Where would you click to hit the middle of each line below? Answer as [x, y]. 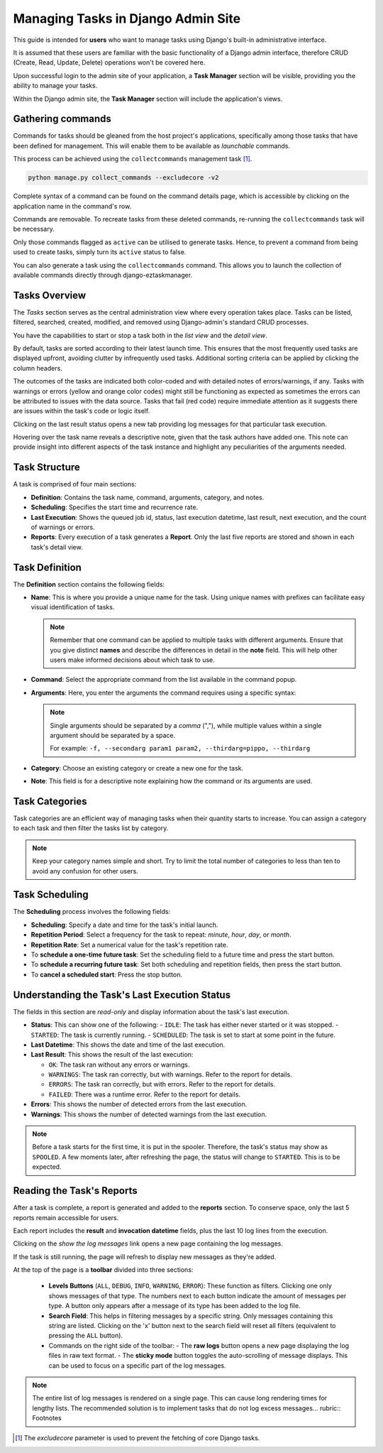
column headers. [38, 368]
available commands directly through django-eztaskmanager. [103, 275]
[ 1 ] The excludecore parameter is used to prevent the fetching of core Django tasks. [138, 1437]
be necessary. [34, 229]
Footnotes [47, 1418]
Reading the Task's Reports [75, 1191]
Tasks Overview [50, 295]
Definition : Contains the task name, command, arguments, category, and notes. [148, 497]
